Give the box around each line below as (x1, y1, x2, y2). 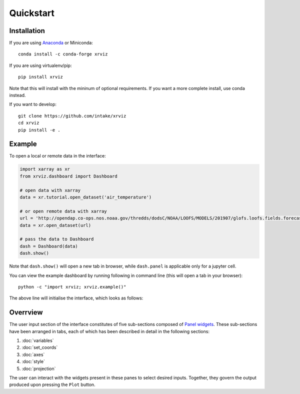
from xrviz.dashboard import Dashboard (19, 173, 117, 179)
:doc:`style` (21, 358, 45, 364)
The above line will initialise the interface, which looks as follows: (9, 295, 143, 301)
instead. (9, 92, 26, 98)
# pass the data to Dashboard (19, 236, 94, 242)
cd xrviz (18, 120, 39, 126)
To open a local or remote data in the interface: (9, 153, 106, 159)
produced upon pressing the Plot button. (9, 381, 95, 387)
